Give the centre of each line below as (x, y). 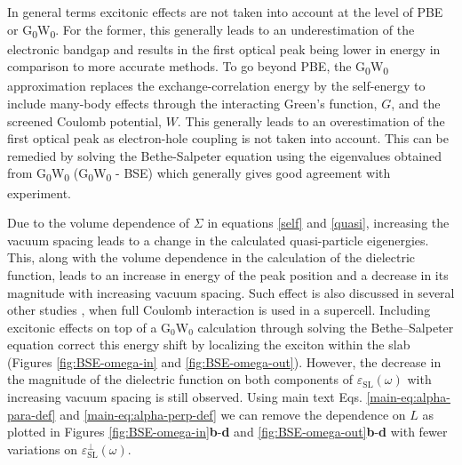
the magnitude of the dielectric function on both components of (180, 379)
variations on (43, 449)
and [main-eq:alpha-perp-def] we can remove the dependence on (233, 414)
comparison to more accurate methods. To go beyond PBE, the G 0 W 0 (198, 68)
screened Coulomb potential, (84, 120)
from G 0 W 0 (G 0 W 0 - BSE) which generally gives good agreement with (199, 174)
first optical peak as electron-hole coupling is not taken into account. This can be (228, 138)
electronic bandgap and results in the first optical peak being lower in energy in (224, 48)
